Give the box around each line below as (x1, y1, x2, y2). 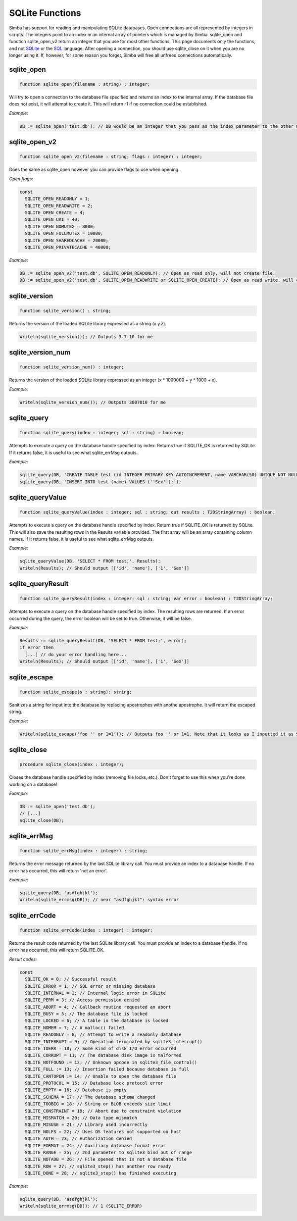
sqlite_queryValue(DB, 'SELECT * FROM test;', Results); (19, 559, 161, 564)
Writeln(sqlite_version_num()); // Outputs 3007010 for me (19, 399, 166, 405)
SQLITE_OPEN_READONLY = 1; (25, 196, 91, 202)
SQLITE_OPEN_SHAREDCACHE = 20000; (25, 238, 109, 243)
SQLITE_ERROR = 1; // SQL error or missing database (25, 983, 155, 989)
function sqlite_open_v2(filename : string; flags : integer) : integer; (19, 154, 202, 159)
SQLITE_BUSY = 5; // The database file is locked (25, 1011, 148, 1017)
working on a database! (9, 781, 57, 787)
